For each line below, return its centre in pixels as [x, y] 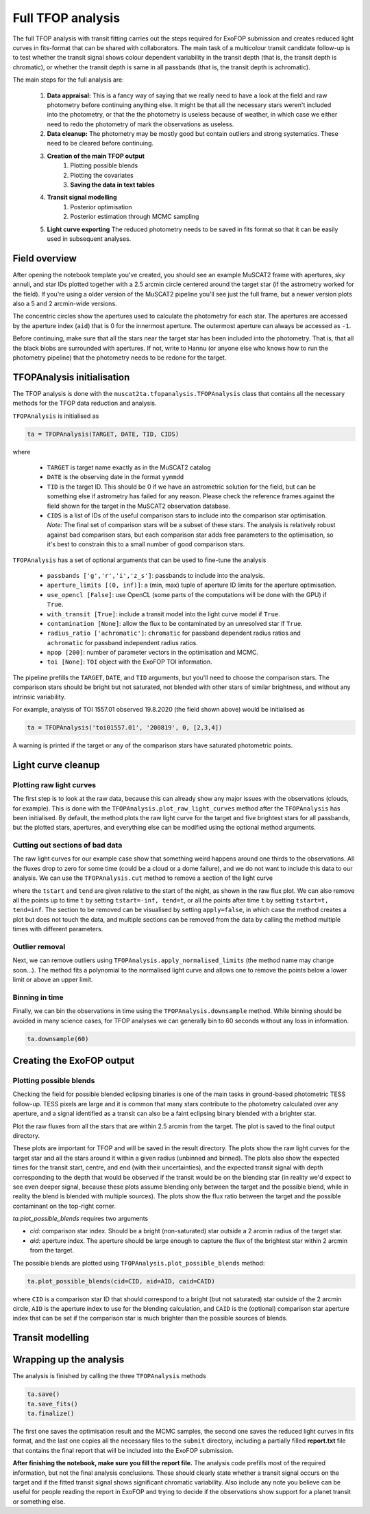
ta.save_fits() [52, 1404]
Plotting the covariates [102, 175]
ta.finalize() [51, 1413]
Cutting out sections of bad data [67, 846]
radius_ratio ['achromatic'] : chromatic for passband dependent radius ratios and [174, 633]
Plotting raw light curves [54, 784]
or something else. [39, 1501]
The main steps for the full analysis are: [69, 80]
